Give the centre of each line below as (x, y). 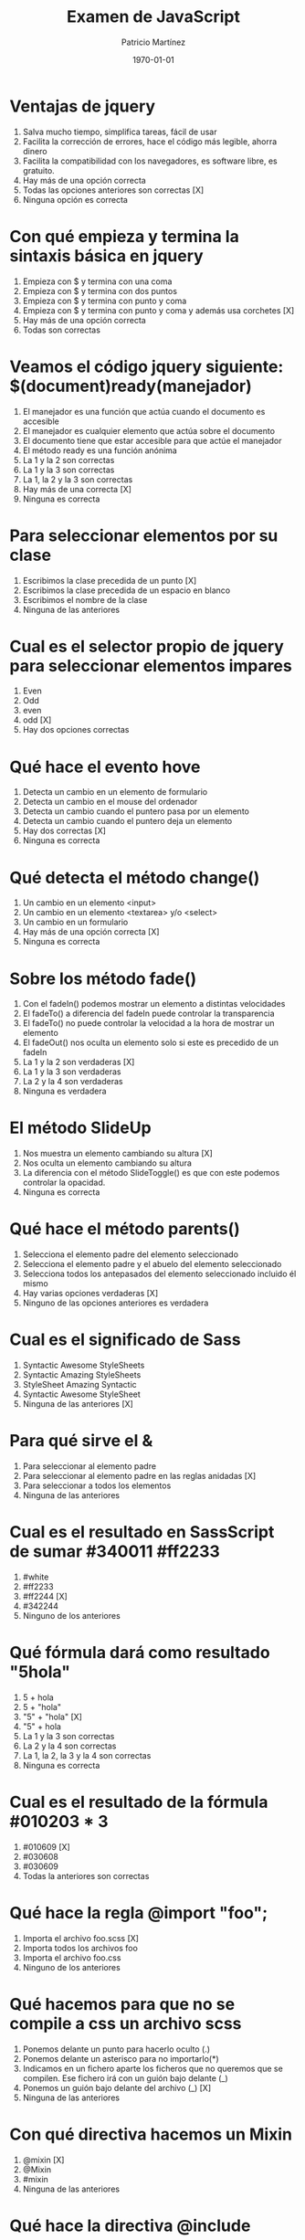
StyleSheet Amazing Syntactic (79, 1385)
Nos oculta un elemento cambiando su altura (107, 1163)
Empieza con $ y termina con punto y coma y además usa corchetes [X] (158, 310)
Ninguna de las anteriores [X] (78, 1404)
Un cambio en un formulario (75, 922)
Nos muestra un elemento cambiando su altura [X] (117, 1154)
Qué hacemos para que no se (122, 2004)
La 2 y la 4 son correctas (69, 1746)
